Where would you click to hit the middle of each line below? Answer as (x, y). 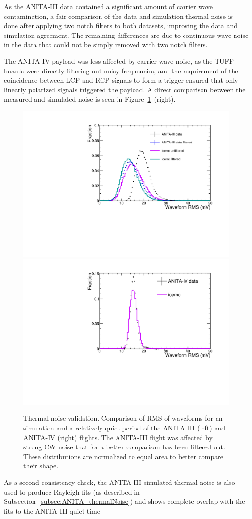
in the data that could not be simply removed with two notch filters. (106, 45)
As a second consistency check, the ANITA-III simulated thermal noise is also (119, 482)
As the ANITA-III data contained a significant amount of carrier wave (108, 6)
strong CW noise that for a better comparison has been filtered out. (124, 447)
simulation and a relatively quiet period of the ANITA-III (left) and (124, 428)
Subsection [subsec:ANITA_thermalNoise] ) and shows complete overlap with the (125, 501)
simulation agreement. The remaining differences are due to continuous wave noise (126, 35)
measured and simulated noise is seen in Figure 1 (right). (90, 99)
